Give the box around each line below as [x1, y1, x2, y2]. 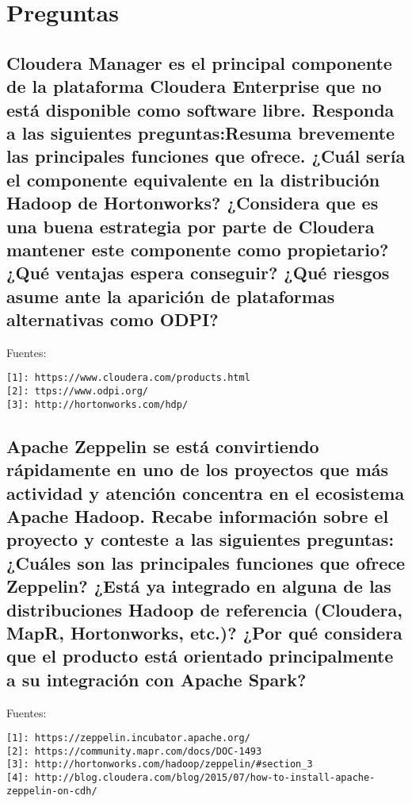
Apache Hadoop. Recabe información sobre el [6, 504, 389, 528]
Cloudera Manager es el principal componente [6, 50, 392, 75]
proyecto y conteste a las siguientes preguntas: [6, 527, 395, 551]
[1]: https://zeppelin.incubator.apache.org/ [6, 732, 250, 744]
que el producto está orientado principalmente [6, 644, 394, 668]
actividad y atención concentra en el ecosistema [6, 480, 405, 505]
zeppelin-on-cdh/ [6, 785, 97, 797]
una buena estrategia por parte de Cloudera [6, 213, 375, 238]
